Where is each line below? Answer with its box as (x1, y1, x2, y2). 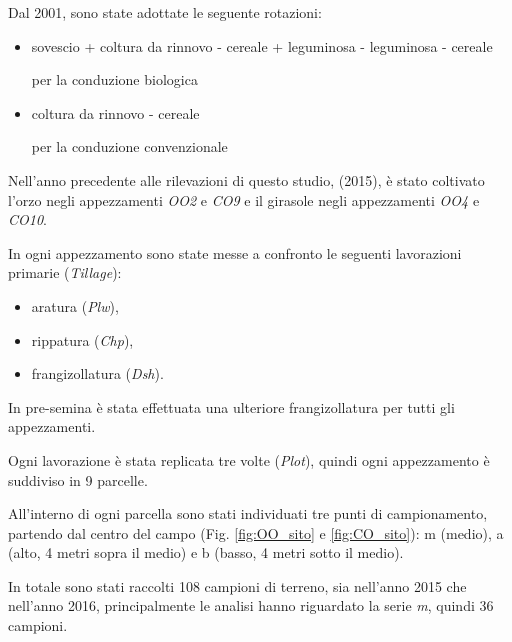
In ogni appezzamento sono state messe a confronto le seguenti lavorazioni (8, 242, 462, 263)
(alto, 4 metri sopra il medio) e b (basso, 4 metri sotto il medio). (8, 542, 404, 563)
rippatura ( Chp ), (31, 329, 134, 350)
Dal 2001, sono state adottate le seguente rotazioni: (8, 2, 322, 22)
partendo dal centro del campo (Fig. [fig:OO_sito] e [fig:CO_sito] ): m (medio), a (8, 522, 504, 543)
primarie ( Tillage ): (8, 262, 122, 283)
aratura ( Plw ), (31, 295, 119, 316)
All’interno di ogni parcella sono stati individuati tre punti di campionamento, (8, 503, 488, 524)
